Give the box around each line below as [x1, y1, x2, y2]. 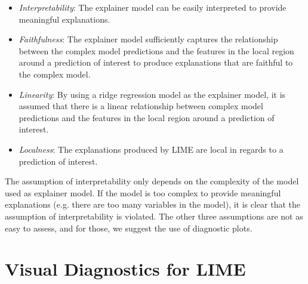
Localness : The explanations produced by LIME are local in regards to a [19, 143, 284, 155]
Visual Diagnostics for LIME [5, 257, 246, 281]
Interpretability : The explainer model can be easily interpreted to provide [19, 1, 287, 13]
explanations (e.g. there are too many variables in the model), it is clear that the [5, 198, 301, 211]
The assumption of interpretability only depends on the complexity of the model [5, 175, 299, 187]
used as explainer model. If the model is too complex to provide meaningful [5, 186, 281, 199]
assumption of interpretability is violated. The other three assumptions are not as [5, 209, 303, 222]
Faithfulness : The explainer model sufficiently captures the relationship [19, 33, 278, 45]
